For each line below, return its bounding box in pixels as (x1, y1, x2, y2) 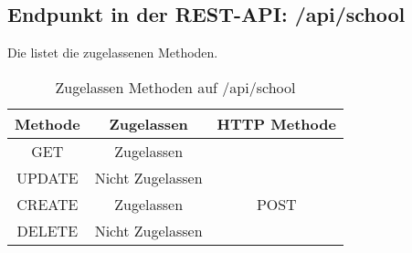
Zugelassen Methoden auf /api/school (55, 76, 296, 98)
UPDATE (16, 166, 79, 188)
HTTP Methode (217, 112, 336, 134)
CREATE (16, 193, 79, 215)
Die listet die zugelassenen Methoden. (7, 43, 218, 62)
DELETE (16, 219, 79, 241)
